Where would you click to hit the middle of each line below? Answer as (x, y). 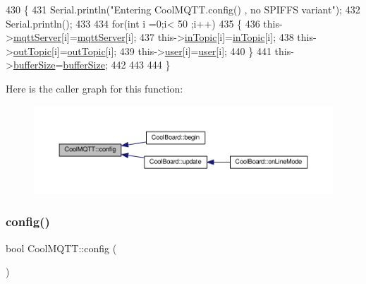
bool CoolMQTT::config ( (61, 248)
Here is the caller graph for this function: (94, 88)
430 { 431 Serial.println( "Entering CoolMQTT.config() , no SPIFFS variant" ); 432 (183, 9)
